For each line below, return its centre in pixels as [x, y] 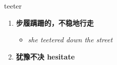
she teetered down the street [70, 40]
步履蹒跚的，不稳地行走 [55, 22]
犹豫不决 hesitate [45, 56]
